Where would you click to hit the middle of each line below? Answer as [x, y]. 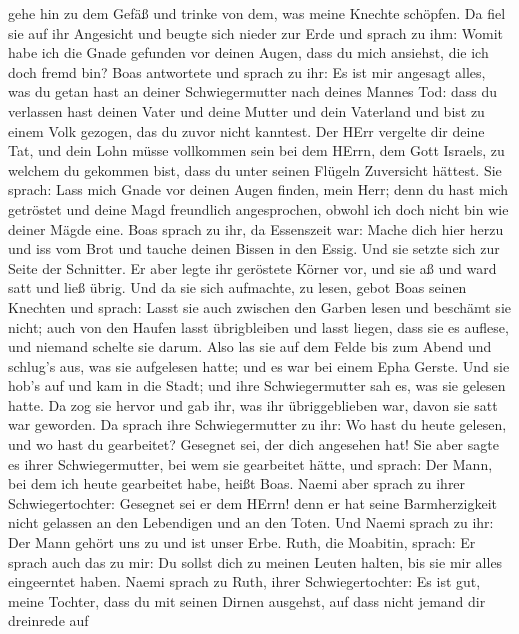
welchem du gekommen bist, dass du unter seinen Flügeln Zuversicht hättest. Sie [255, 169]
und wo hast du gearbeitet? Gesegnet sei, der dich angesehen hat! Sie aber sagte [253, 444]
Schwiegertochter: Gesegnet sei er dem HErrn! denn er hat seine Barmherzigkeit [253, 502]
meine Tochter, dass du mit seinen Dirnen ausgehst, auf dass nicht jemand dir [247, 600]
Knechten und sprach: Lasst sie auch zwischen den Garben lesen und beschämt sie [259, 306]
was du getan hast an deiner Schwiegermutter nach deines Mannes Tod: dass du [253, 91]
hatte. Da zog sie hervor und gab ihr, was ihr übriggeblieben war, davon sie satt [253, 404]
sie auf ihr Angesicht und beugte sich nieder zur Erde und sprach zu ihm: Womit [255, 32]
